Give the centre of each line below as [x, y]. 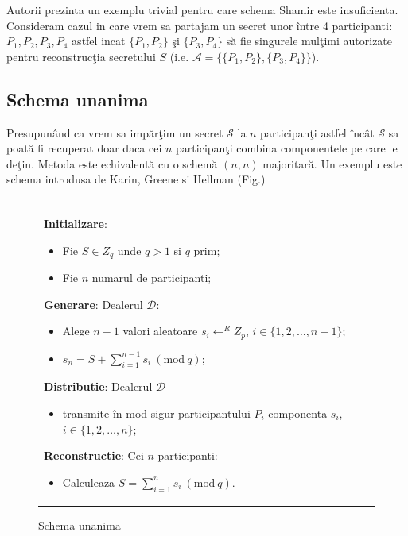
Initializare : [76, 223]
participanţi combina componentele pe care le [287, 148]
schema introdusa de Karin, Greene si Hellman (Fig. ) [136, 179]
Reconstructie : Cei [94, 455]
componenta [298, 413]
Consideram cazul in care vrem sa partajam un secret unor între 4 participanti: [199, 25]
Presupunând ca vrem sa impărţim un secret [115, 132]
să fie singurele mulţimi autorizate [309, 41]
